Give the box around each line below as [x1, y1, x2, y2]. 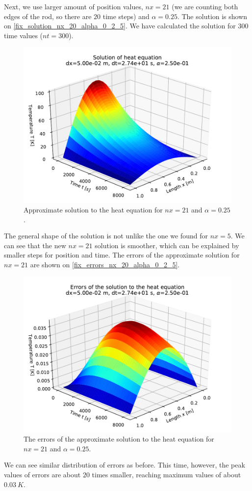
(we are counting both [172, 1, 238, 11]
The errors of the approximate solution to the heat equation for [24, 434, 214, 444]
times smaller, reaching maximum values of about [92, 469, 241, 479]
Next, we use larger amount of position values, [4, 1, 143, 11]
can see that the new [4, 240, 66, 250]
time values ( [4, 30, 43, 40]
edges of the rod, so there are [4, 11, 92, 21]
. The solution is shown [177, 11, 248, 21]
